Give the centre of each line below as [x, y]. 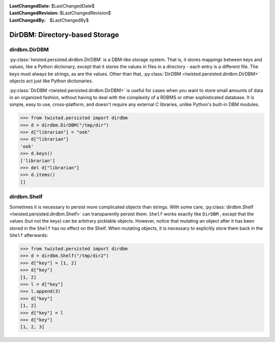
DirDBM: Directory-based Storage [64, 35]
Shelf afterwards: [29, 235]
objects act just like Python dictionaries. [51, 81]
